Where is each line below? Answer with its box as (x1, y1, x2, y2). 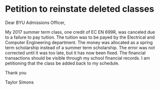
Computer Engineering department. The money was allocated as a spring (5, 39, 153, 45)
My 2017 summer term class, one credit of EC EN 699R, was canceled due (5, 29, 155, 35)
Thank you (5, 69, 27, 75)
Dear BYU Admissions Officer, (5, 20, 66, 25)
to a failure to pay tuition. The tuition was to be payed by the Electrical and (5, 34, 155, 40)
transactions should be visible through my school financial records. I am (5, 55, 150, 61)
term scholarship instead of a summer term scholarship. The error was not (5, 45, 155, 50)
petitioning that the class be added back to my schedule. (5, 60, 120, 66)
